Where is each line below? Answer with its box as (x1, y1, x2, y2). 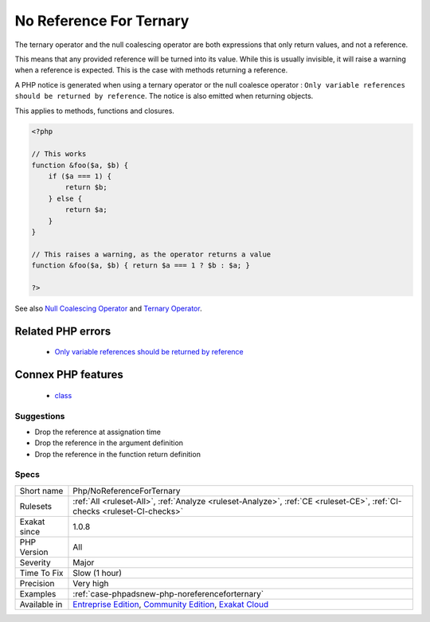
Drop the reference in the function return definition (34, 449, 201, 459)
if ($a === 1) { (48, 172, 111, 181)
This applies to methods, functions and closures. (14, 106, 175, 115)
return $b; (64, 183, 107, 192)
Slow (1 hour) (72, 567, 123, 578)
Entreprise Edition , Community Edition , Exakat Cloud (72, 598, 269, 609)
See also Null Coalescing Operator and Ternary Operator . (14, 303, 202, 313)
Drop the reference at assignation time (34, 427, 161, 436)
